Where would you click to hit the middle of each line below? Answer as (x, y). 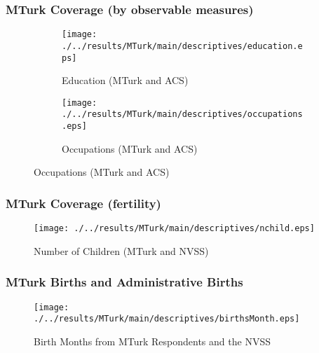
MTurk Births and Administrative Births (124, 282)
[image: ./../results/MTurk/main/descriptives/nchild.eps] (174, 229)
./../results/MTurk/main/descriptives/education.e (182, 46)
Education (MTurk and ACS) (125, 80)
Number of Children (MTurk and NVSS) (121, 250)
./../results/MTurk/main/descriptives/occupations (182, 115)
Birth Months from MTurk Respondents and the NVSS (152, 341)
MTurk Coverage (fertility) (83, 203)
